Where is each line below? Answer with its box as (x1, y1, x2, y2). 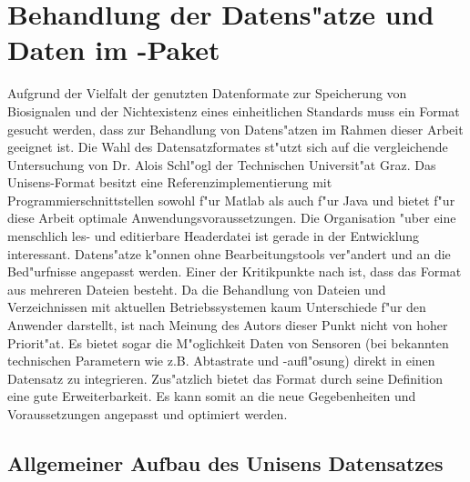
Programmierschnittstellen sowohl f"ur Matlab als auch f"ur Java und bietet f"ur (7, 190, 455, 209)
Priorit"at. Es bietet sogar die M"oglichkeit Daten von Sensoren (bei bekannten (7, 333, 449, 352)
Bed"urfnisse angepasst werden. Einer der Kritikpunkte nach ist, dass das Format (7, 262, 462, 281)
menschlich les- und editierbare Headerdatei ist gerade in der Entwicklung (7, 226, 420, 246)
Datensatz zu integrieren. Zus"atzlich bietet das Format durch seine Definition (7, 368, 444, 387)
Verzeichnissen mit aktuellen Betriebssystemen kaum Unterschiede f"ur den (7, 297, 426, 316)
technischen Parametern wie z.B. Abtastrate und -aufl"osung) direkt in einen (7, 351, 435, 370)
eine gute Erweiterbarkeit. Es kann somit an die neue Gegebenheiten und (7, 387, 416, 406)
